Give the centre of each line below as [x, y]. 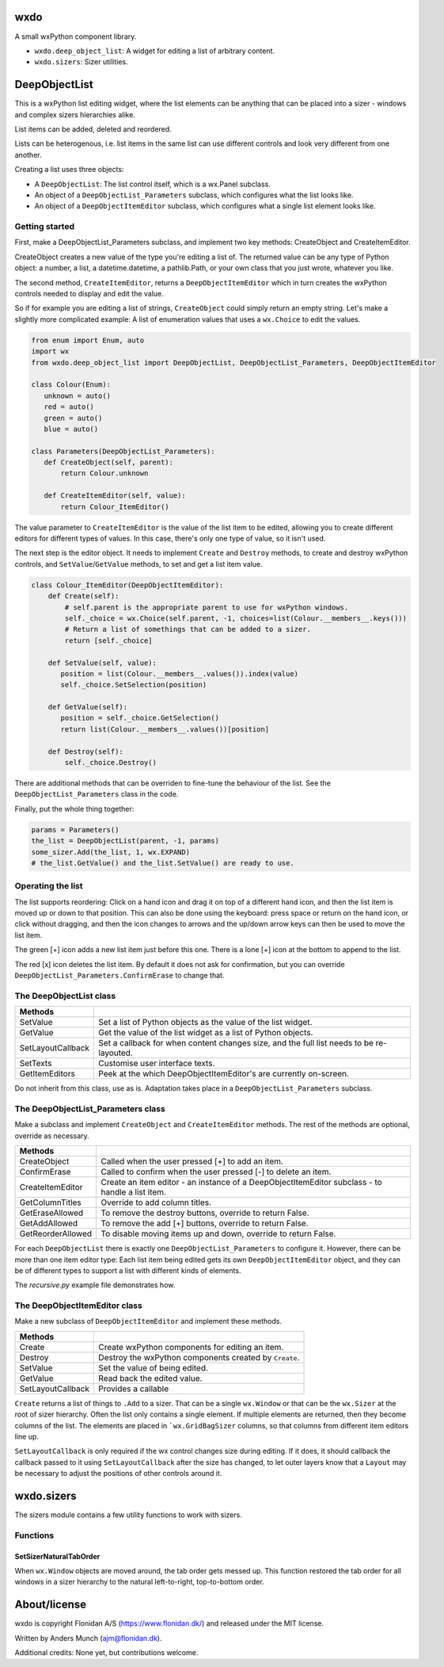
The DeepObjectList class [65, 996]
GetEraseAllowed [51, 1213]
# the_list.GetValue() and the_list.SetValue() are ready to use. [163, 863]
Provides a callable [134, 1389]
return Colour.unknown [104, 473]
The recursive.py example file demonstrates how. [95, 1285]
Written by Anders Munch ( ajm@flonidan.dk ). [88, 1638]
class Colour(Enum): [71, 385]
